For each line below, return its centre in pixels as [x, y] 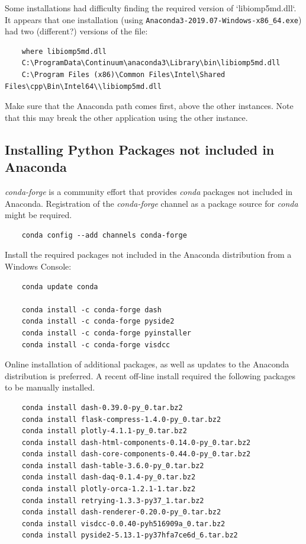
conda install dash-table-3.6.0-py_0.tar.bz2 [113, 465]
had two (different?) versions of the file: [76, 31]
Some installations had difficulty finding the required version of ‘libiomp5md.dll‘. [151, 8]
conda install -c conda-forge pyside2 [98, 321]
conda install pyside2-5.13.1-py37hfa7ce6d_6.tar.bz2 [130, 535]
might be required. [38, 215]
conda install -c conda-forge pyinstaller [106, 333]
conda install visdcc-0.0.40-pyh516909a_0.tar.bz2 [123, 524]
